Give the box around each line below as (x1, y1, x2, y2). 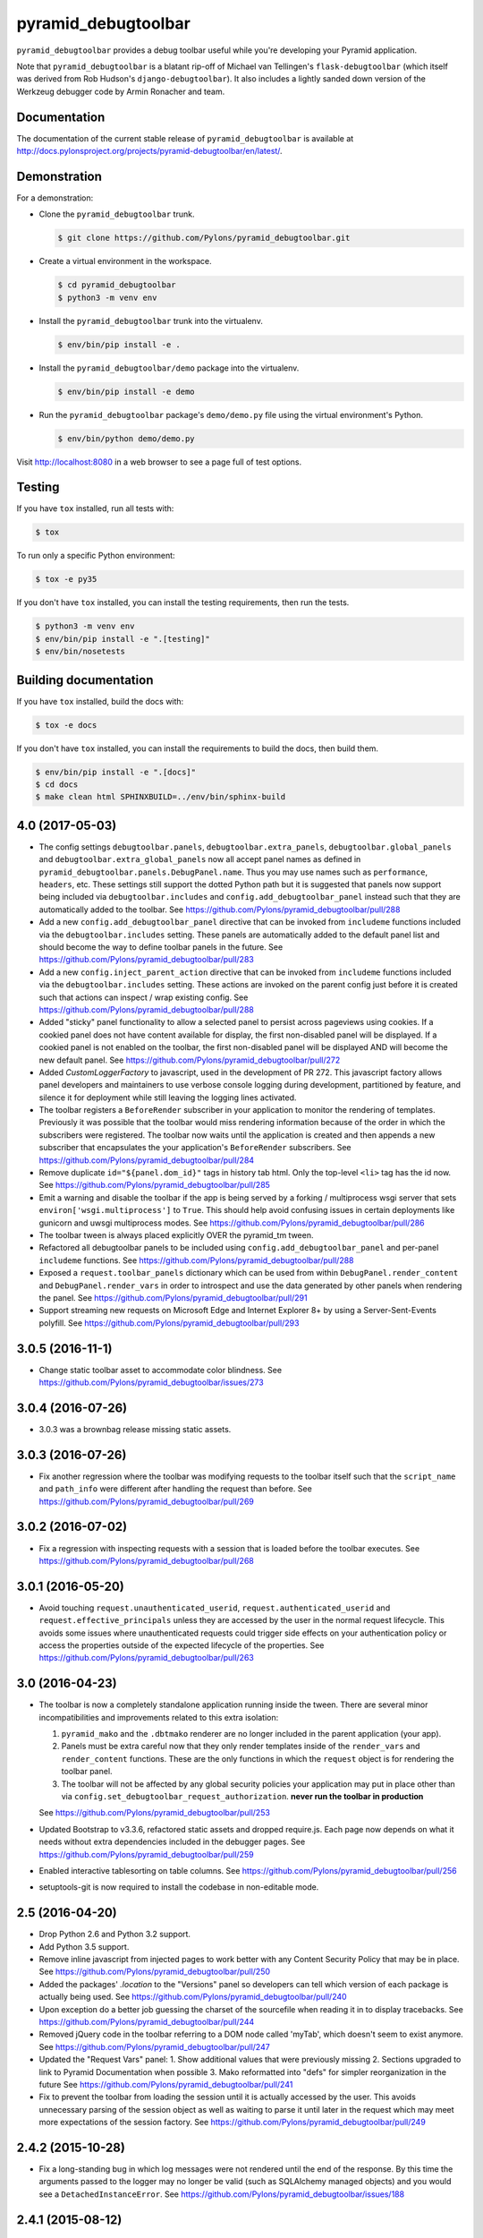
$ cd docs (35, 780, 79, 790)
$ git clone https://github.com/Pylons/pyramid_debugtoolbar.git (57, 233, 351, 243)
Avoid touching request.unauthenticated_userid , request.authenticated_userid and (38, 1602, 391, 1613)
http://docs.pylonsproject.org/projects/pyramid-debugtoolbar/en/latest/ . (16, 146, 283, 157)
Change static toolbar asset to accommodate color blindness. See (38, 1364, 282, 1375)
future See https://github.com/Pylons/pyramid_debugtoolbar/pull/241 (38, 2079, 293, 2089)
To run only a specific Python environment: (16, 551, 175, 561)
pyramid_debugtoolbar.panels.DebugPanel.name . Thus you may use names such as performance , (38, 867, 428, 877)
